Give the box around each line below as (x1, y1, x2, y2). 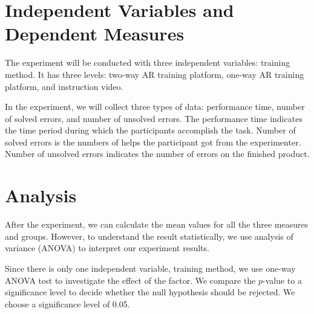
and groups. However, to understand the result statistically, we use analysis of (5, 229, 293, 242)
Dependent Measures (5, 21, 185, 46)
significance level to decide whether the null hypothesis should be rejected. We (5, 286, 295, 298)
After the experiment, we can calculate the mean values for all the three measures (5, 218, 309, 231)
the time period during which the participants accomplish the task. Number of (5, 124, 296, 136)
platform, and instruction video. (5, 80, 123, 92)
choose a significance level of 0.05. (5, 297, 130, 310)
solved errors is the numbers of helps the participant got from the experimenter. (5, 135, 301, 148)
